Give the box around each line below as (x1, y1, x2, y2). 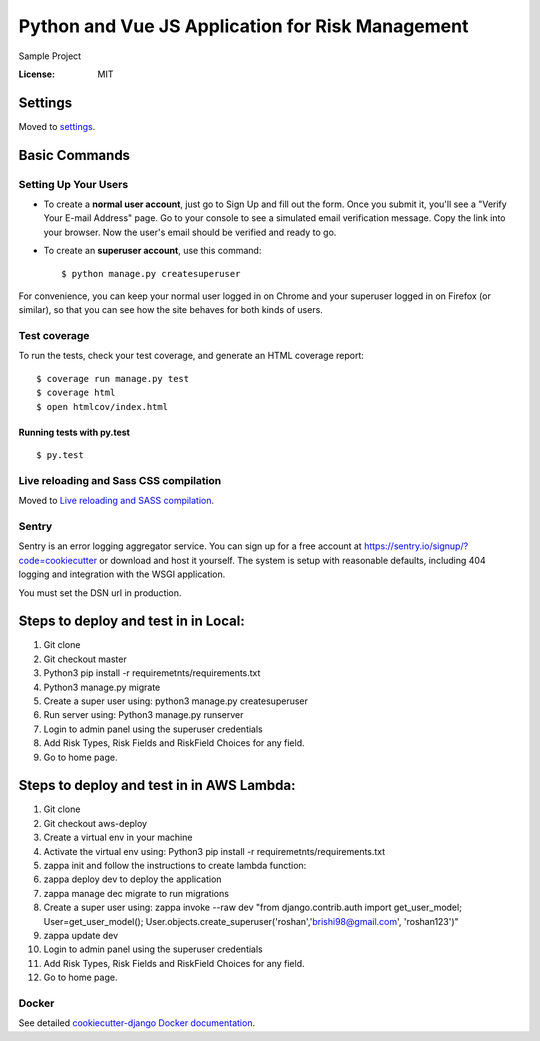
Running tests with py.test (18, 426, 130, 438)
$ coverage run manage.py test (36, 373, 190, 384)
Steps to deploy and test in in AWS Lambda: (18, 777, 296, 794)
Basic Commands (18, 146, 130, 164)
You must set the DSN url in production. (18, 586, 182, 599)
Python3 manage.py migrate (43, 681, 161, 693)
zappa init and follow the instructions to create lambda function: (43, 860, 307, 871)
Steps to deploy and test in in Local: (18, 613, 245, 630)
